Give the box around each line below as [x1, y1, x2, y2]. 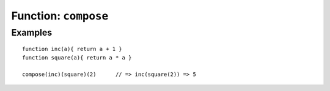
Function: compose [11, 9, 109, 22]
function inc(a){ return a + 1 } [22, 45, 122, 53]
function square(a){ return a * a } [22, 54, 132, 61]
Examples [11, 27, 53, 38]
